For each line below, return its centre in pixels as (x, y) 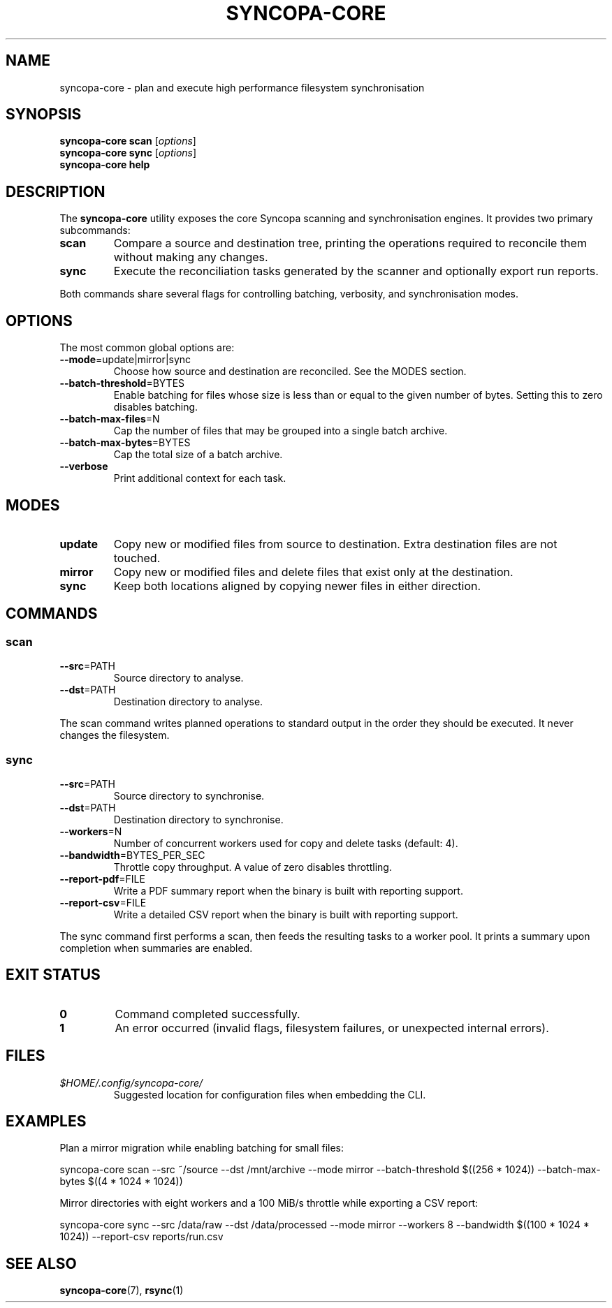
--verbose (84, 466)
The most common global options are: (147, 348)
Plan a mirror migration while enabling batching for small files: (202, 1148)
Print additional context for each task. (200, 478)
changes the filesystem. (115, 735)
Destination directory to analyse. (188, 702)
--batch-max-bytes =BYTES (125, 443)
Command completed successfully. (207, 1014)
